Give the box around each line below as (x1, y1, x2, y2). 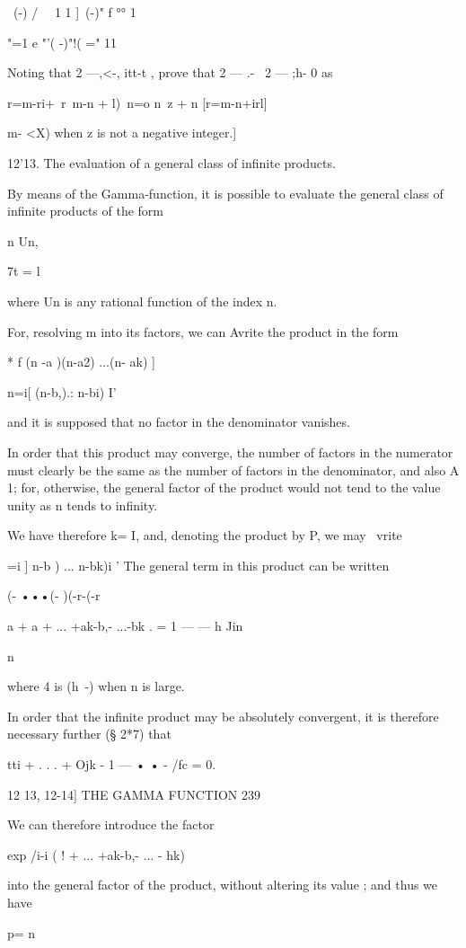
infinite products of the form (7, 201, 164, 220)
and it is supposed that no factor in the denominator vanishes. (7, 412, 350, 431)
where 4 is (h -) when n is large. (7, 677, 185, 695)
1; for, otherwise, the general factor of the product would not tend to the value (7, 478, 441, 497)
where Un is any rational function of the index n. (7, 291, 277, 310)
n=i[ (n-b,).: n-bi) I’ (7, 382, 117, 401)
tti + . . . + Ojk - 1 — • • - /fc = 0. (7, 755, 216, 774)
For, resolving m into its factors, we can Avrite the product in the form (7, 322, 399, 341)
